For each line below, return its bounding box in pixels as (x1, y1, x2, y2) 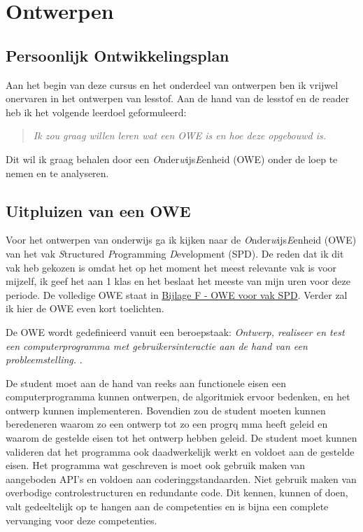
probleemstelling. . (6, 352, 83, 367)
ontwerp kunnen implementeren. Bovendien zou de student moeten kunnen (6, 402, 326, 417)
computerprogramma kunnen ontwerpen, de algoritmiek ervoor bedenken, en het (6, 389, 350, 404)
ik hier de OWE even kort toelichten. (6, 301, 164, 316)
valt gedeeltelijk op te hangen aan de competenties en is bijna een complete (6, 499, 329, 514)
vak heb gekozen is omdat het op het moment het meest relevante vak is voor (6, 260, 337, 274)
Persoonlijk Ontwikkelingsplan (6, 44, 229, 66)
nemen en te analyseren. (6, 165, 109, 180)
